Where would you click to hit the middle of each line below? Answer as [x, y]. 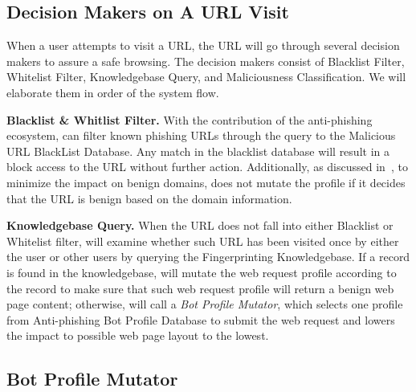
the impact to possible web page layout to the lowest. [138, 335]
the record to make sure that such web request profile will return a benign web [200, 288]
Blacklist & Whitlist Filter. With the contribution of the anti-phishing [190, 119]
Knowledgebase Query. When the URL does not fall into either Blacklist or [200, 225]
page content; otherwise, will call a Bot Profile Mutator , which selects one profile [205, 304]
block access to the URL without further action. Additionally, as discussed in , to [207, 167]
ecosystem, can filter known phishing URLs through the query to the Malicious [201, 135]
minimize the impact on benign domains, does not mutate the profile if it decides [206, 182]
